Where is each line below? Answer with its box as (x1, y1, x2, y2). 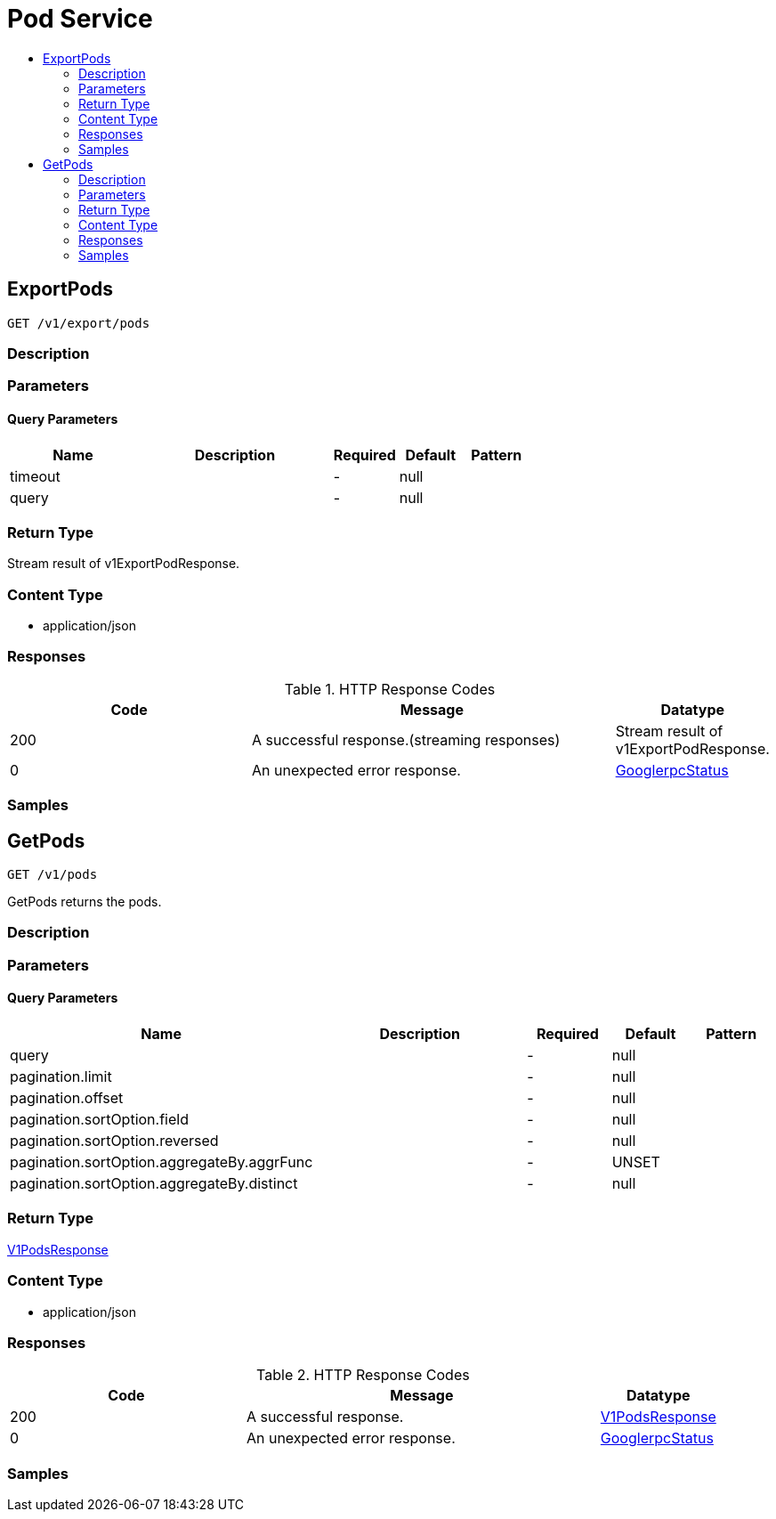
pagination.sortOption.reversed (10, 1132, 219, 1149)
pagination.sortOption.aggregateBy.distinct (10, 1174, 298, 1192)
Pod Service (7, 4, 153, 34)
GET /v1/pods (7, 867, 98, 882)
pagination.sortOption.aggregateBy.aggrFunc (10, 1153, 313, 1171)
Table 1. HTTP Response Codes (284, 679, 496, 698)
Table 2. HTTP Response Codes (256, 1366, 470, 1385)
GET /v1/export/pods (7, 315, 150, 330)
